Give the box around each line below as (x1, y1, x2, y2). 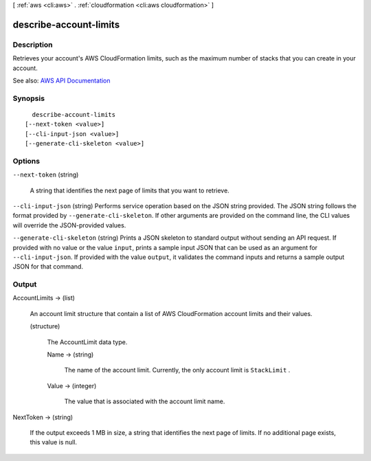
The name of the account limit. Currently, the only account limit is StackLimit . (64, 366, 291, 374)
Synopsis (12, 93, 45, 103)
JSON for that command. (12, 262, 84, 271)
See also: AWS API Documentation (12, 76, 111, 85)
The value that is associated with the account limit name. (64, 397, 225, 405)
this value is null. (30, 438, 78, 447)
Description (12, 40, 53, 49)
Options (12, 156, 41, 166)
